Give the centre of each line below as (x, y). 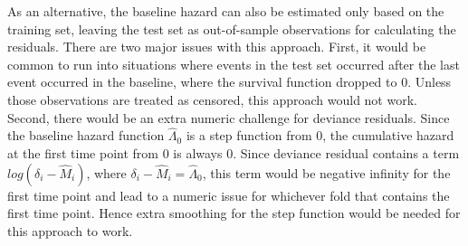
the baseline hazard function (86, 135)
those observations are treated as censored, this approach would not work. (212, 99)
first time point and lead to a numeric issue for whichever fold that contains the (229, 195)
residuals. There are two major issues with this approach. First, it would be (217, 47)
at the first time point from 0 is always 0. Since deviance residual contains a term (234, 152)
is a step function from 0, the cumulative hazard (320, 135)
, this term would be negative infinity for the (326, 172)
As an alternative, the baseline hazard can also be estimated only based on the (226, 11)
